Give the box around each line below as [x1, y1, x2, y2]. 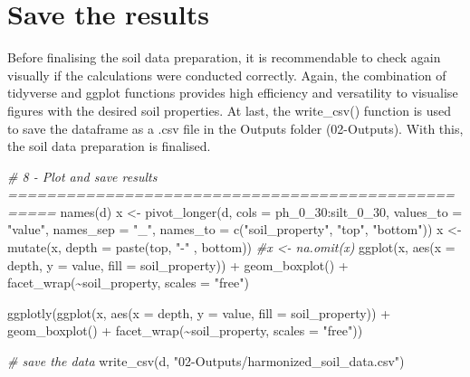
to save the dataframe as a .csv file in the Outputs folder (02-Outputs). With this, [7, 118, 464, 137]
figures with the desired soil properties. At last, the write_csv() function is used [7, 100, 452, 119]
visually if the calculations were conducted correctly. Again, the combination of [7, 65, 446, 84]
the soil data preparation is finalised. [7, 137, 211, 156]
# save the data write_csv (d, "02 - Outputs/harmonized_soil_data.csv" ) [7, 352, 405, 371]
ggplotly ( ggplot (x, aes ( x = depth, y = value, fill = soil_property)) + [7, 303, 391, 322]
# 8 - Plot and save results [7, 166, 158, 185]
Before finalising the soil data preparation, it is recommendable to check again [7, 48, 441, 67]
